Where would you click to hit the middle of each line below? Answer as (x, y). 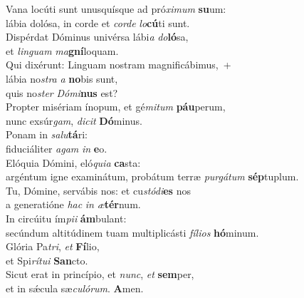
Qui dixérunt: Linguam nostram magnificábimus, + (119, 65)
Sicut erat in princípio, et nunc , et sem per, (100, 274)
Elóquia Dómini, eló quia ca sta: (73, 162)
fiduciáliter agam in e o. (57, 148)
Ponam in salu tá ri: (47, 134)
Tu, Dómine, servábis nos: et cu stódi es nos (98, 190)
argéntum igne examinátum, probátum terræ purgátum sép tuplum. (152, 176)
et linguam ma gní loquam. (62, 50)
